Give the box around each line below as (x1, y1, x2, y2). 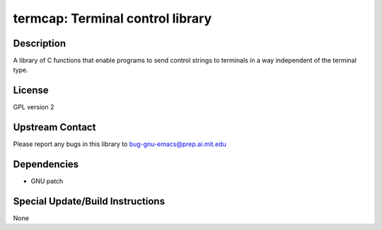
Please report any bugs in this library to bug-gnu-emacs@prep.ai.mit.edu (13, 140, 226, 148)
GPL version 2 (13, 103, 54, 111)
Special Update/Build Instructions (13, 195, 166, 207)
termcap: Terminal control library (13, 11, 212, 26)
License (13, 85, 49, 97)
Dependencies (13, 159, 79, 171)
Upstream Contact (13, 121, 96, 133)
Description (13, 37, 66, 49)
